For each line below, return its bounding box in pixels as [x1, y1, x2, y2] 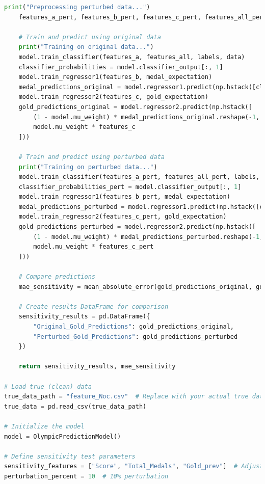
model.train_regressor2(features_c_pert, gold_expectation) [18, 213, 227, 221]
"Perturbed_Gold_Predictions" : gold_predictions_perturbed [33, 333, 238, 340]
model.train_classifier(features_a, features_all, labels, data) [18, 53, 245, 61]
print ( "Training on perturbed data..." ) [18, 163, 157, 171]
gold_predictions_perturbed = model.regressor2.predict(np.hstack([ [18, 223, 256, 231]
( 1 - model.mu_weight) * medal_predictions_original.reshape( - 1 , [33, 113, 260, 121]
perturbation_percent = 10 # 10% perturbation [4, 472, 169, 480]
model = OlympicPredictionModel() [4, 433, 121, 440]
